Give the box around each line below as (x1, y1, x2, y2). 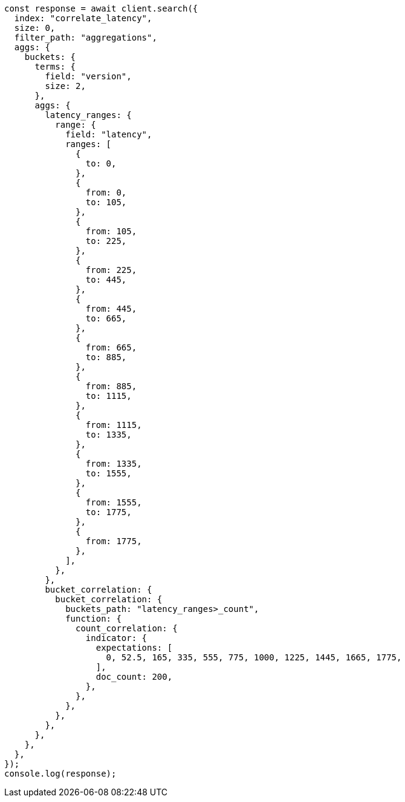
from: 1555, (85, 498, 142, 507)
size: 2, (45, 81, 86, 91)
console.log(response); (4, 769, 117, 778)
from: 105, (85, 226, 137, 236)
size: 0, (14, 23, 56, 33)
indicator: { (85, 633, 147, 643)
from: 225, (85, 265, 137, 275)
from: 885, (85, 381, 137, 391)
